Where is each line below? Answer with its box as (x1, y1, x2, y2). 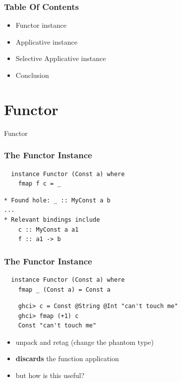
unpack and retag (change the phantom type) (15, 336, 154, 347)
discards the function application (15, 353, 119, 364)
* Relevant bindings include (4, 216, 100, 223)
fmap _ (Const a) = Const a (18, 286, 111, 293)
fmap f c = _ (18, 180, 61, 188)
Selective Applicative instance (15, 53, 106, 64)
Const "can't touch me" (18, 322, 97, 329)
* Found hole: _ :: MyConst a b (4, 196, 111, 204)
